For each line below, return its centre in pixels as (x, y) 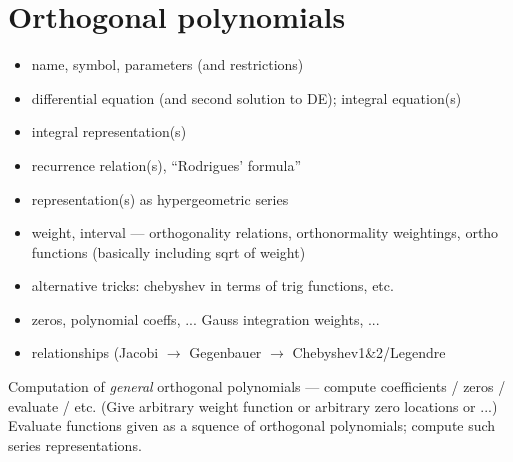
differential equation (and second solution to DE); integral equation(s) (246, 97)
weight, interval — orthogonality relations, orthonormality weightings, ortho (265, 232)
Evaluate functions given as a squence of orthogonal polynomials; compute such (252, 425)
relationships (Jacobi (95, 352)
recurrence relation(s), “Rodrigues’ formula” (166, 164)
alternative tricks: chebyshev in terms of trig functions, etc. (212, 285)
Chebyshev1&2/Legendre (369, 352)
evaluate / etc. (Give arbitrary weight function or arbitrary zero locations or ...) (253, 405)
